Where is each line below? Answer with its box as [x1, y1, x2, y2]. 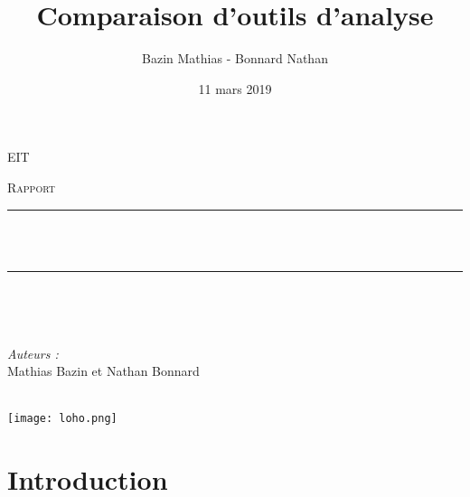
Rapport [7, 177, 55, 196]
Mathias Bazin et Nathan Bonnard [7, 361, 200, 380]
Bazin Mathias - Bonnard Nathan [142, 49, 328, 68]
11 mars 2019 [198, 79, 272, 98]
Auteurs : [7, 343, 59, 362]
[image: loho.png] [7, 411, 117, 425]
